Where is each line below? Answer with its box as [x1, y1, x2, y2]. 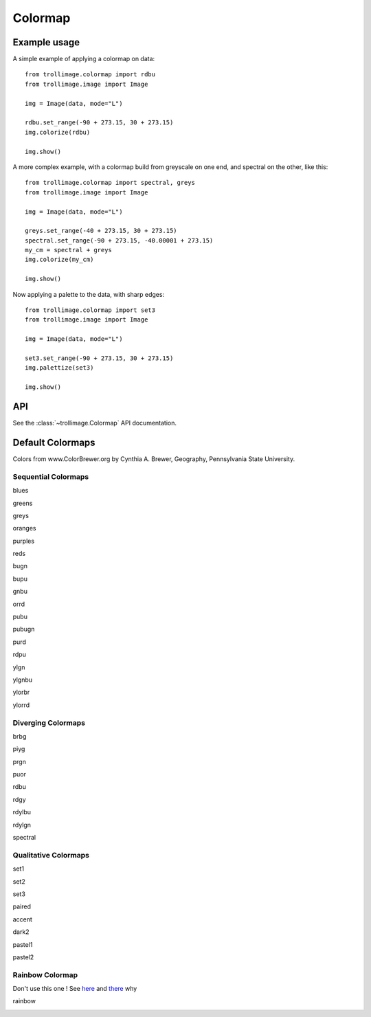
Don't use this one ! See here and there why [12, 985, 137, 993]
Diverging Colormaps [12, 718, 86, 728]
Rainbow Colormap [12, 970, 78, 979]
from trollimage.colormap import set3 [25, 306, 156, 314]
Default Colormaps [12, 436, 95, 448]
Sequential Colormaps [12, 471, 89, 481]
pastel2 [12, 952, 34, 961]
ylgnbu [12, 675, 33, 684]
